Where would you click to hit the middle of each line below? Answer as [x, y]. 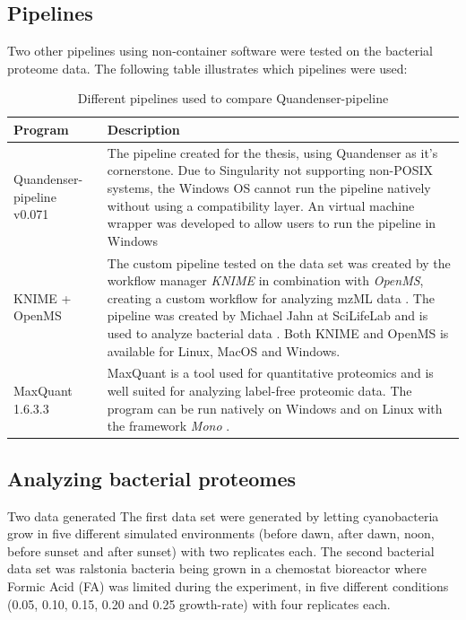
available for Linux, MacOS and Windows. [224, 350]
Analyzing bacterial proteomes [151, 478]
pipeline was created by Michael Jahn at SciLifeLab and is [268, 315]
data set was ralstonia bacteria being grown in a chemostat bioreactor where [217, 568]
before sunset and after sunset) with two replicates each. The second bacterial [221, 550]
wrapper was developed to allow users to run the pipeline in [272, 223]
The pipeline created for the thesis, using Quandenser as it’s [272, 152]
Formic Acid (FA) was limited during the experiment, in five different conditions [228, 585]
